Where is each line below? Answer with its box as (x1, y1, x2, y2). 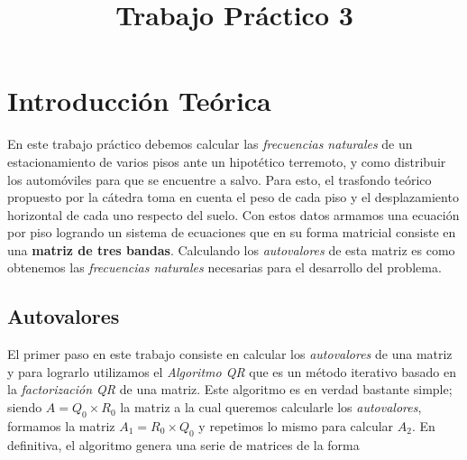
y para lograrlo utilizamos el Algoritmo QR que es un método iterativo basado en (7, 362, 456, 381)
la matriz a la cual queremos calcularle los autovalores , (120, 398, 422, 417)
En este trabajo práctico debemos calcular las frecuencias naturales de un (7, 134, 413, 153)
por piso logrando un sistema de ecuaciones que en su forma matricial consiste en (7, 223, 456, 242)
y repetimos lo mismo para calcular (198, 416, 394, 435)
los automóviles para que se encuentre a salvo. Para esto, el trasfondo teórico (7, 170, 432, 189)
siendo (7, 398, 42, 417)
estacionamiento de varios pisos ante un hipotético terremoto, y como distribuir (7, 152, 446, 170)
